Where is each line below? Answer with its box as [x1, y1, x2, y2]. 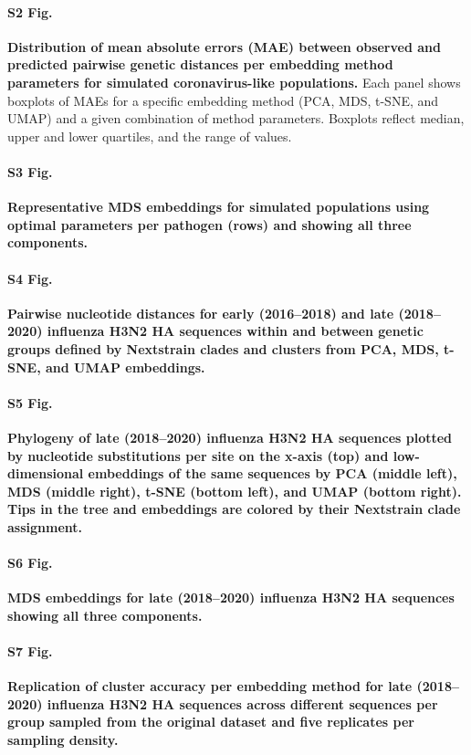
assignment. [7, 517, 83, 536]
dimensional [7, 464, 84, 483]
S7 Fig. [7, 642, 53, 661]
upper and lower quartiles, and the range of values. [7, 126, 292, 145]
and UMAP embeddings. [45, 357, 205, 376]
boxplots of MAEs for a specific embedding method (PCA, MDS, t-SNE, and [7, 90, 439, 110]
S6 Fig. [7, 553, 53, 572]
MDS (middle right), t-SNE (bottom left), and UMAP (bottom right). [7, 481, 462, 500]
